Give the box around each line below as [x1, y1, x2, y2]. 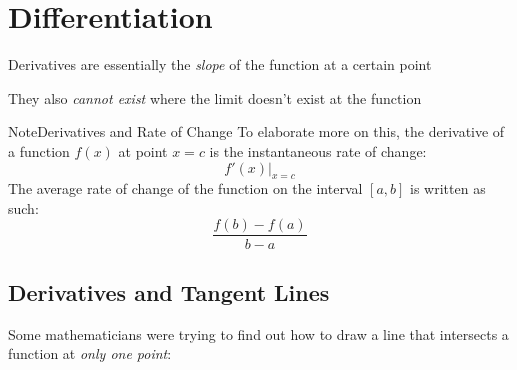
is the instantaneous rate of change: [209, 140, 427, 161]
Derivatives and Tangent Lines [8, 276, 330, 307]
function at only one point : [8, 343, 172, 364]
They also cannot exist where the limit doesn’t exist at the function [8, 87, 422, 108]
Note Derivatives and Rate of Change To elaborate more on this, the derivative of [8, 121, 505, 142]
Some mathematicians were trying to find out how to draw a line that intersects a [8, 323, 509, 344]
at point [118, 140, 168, 161]
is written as [410, 178, 486, 199]
